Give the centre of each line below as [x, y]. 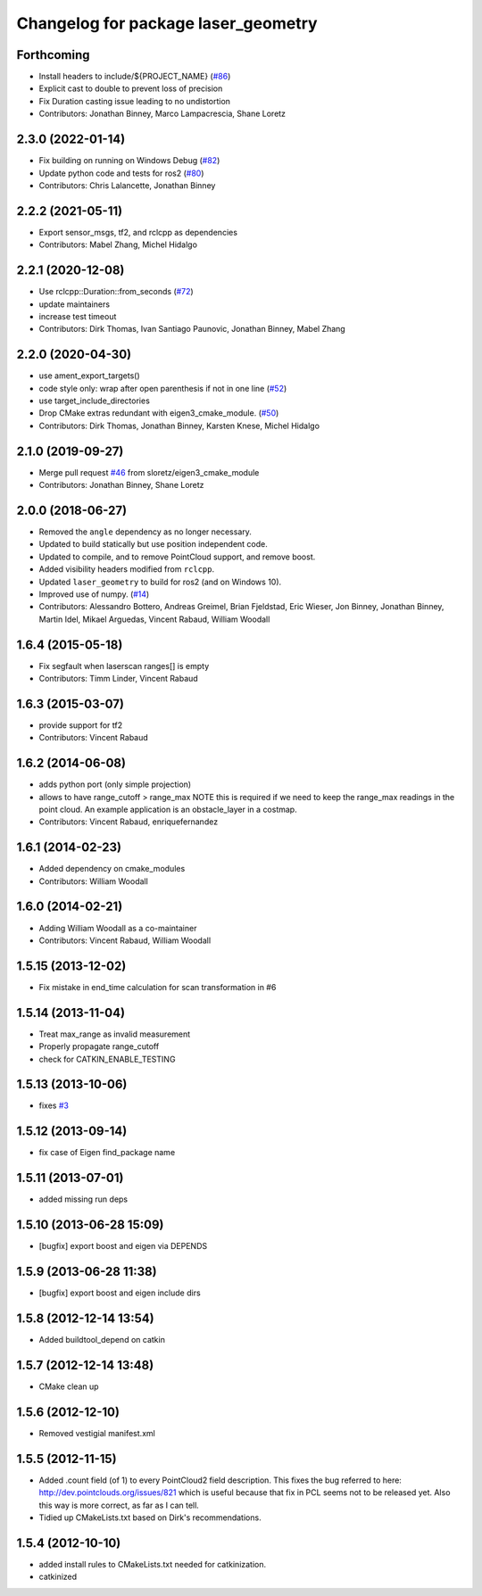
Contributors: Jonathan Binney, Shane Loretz [121, 485]
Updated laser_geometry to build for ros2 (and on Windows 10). [160, 582]
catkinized [58, 1577]
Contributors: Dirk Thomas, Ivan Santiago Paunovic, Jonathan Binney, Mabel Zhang [192, 329]
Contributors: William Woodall [94, 881]
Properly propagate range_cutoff [99, 1046]
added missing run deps [83, 1199]
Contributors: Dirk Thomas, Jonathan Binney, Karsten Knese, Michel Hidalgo [179, 426]
